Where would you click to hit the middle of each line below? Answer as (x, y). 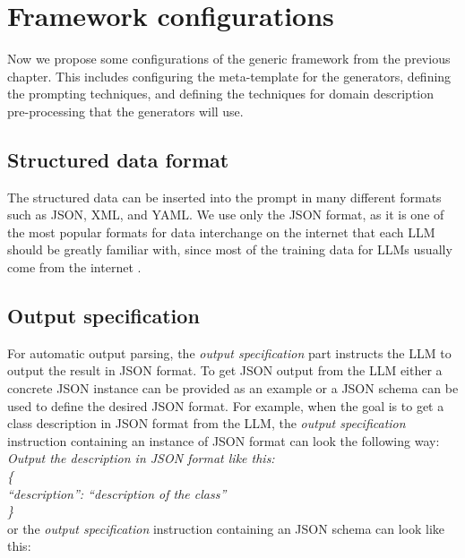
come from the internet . (74, 267)
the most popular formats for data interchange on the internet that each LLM (221, 232)
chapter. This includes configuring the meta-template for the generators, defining (229, 76)
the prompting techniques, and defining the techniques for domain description (221, 94)
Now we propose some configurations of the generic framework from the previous (229, 59)
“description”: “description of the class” (117, 493)
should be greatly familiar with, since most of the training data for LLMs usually (230, 249)
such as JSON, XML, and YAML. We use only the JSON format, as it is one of (226, 215)
